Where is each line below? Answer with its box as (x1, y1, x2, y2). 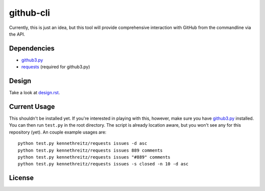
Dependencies (9, 44, 55, 53)
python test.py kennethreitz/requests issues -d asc (18, 140, 147, 146)
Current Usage (9, 102, 55, 110)
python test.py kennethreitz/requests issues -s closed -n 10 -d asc (18, 161, 189, 167)
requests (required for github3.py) (21, 64, 90, 70)
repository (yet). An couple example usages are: (9, 129, 106, 135)
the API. (9, 31, 26, 37)
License (9, 174, 34, 182)
